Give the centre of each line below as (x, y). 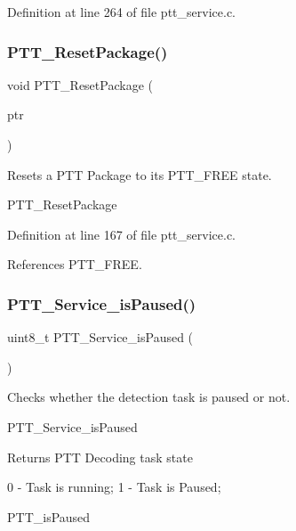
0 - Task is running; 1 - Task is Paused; (114, 487)
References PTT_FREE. (75, 264)
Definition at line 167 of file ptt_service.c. (121, 234)
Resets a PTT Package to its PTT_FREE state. (140, 174)
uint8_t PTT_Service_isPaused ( (100, 337)
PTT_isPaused (49, 516)
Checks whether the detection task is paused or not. (149, 397)
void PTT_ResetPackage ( (80, 84)
